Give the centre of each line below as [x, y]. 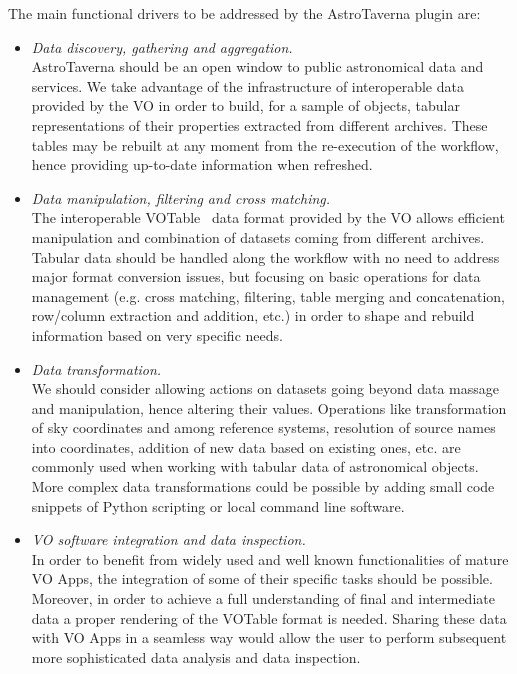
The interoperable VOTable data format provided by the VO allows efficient [268, 217]
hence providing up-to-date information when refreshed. [202, 164]
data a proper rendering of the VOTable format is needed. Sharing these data [269, 617]
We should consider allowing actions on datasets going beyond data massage [265, 388]
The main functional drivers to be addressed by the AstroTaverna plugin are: [244, 13]
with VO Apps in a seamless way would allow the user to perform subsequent [269, 637]
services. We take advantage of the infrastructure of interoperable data [247, 85]
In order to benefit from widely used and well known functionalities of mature [270, 558]
